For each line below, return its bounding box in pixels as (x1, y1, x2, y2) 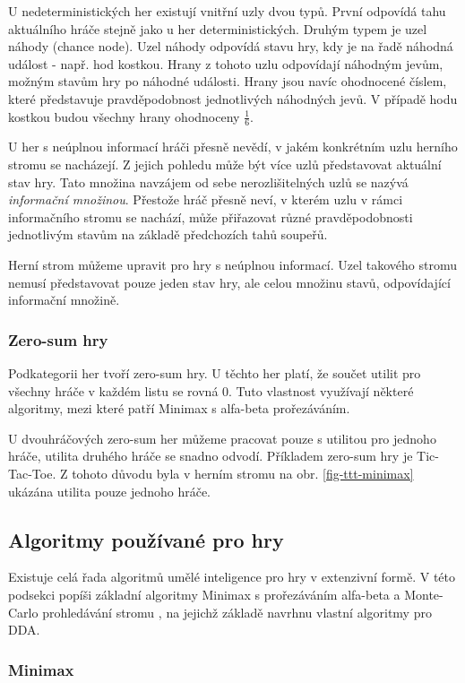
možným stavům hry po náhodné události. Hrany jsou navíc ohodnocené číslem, (8, 72, 447, 91)
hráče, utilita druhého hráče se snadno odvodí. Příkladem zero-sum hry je (8, 446, 413, 465)
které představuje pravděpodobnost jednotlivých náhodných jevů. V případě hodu (8, 89, 458, 108)
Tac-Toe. (8, 463, 56, 482)
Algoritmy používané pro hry (8, 525, 284, 553)
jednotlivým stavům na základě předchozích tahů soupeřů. (8, 225, 328, 244)
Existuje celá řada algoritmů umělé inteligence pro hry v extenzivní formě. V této (8, 567, 456, 586)
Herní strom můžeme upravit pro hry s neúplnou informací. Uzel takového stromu (8, 255, 458, 273)
